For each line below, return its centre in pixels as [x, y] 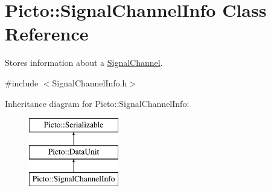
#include [22, 83]
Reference [47, 34]
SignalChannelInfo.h [90, 83]
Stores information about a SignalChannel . [84, 63]
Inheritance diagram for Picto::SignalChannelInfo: [97, 103]
